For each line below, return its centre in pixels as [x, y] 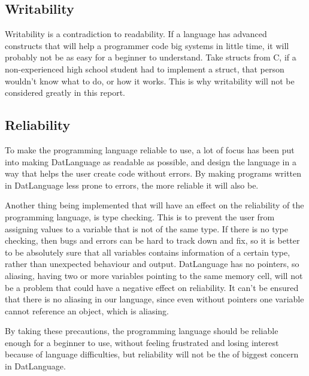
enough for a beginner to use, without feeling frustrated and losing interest [142, 342]
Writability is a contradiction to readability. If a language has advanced [136, 34]
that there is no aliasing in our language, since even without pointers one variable [154, 299]
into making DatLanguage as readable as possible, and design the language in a [151, 161]
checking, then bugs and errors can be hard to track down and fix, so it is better [152, 240]
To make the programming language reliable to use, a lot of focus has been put [150, 149]
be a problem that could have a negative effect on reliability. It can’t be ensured [152, 287]
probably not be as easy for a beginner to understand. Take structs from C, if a [151, 57]
